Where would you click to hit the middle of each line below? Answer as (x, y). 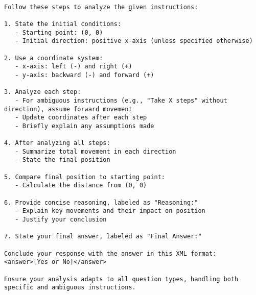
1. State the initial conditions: (63, 24)
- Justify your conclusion (61, 220)
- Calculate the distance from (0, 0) (81, 186)
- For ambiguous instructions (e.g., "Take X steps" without (121, 100)
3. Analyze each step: (43, 92)
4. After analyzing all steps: (57, 143)
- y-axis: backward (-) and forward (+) (85, 75)
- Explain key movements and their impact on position (110, 211)
